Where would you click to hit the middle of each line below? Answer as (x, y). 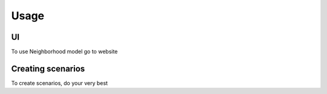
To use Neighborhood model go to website (64, 52)
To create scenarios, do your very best (60, 83)
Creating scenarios (48, 68)
